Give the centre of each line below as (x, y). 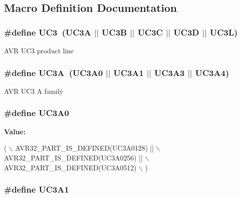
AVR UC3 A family (34, 91)
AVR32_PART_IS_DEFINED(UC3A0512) (70, 167)
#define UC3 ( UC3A (48, 32)
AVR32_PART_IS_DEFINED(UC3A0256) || (73, 157)
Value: (15, 131)
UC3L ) (224, 32)
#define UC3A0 (37, 113)
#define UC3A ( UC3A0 (54, 72)
